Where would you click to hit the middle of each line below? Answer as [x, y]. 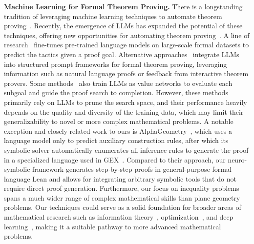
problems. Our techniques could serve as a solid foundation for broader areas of [123, 207]
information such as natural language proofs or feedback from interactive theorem [126, 73]
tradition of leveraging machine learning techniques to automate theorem [113, 16]
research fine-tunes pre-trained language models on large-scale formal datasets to [127, 45]
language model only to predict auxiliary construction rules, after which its [116, 140]
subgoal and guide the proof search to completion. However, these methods [116, 92]
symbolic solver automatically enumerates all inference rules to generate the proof [126, 150]
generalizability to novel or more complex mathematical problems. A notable [119, 121]
